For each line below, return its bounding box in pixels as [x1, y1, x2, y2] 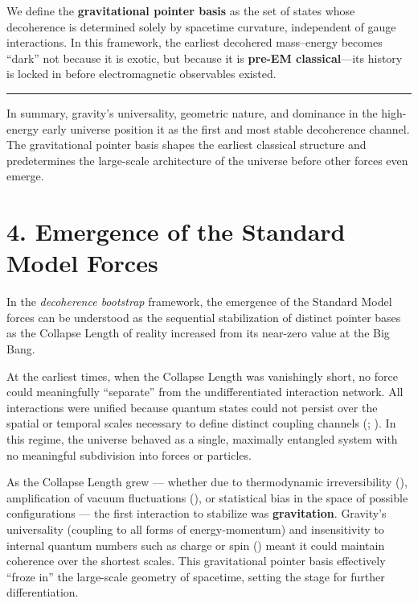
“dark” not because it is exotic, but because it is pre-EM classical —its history [6, 49, 403, 66]
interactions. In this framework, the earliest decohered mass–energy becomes [6, 34, 383, 51]
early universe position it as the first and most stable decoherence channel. [42, 120, 410, 137]
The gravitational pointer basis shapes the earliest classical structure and [6, 136, 367, 153]
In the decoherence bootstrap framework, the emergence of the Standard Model [6, 293, 392, 310]
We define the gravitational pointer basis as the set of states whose [6, 2, 355, 19]
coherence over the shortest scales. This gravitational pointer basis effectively [6, 552, 386, 569]
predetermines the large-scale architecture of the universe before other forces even [6, 151, 408, 168]
